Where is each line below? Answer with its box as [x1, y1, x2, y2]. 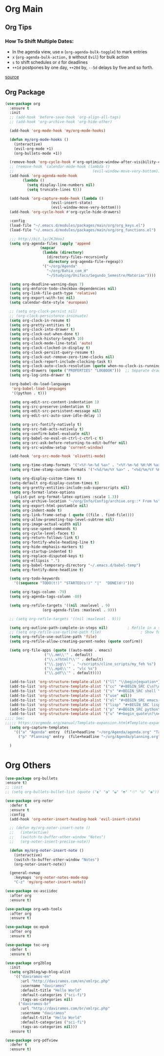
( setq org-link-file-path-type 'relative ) [9, 291, 97, 296]
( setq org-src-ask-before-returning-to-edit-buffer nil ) [9, 440, 128, 445]
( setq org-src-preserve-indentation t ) [9, 404, 91, 409]
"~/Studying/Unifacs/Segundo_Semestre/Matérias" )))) [46, 273, 156, 278]
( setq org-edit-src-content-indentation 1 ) [9, 399, 99, 404]
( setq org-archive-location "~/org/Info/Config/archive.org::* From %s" [9, 499, 161, 504]
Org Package [5, 88, 45, 97]
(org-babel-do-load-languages [9, 382, 71, 387]
